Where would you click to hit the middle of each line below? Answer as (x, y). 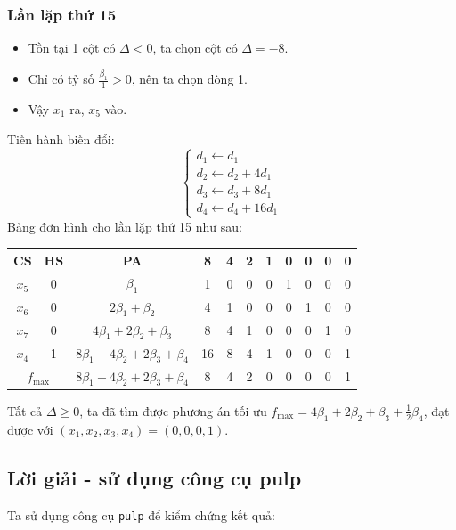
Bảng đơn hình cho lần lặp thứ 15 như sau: (125, 226)
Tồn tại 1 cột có (72, 48)
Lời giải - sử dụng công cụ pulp (155, 477)
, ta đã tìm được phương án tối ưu (173, 410)
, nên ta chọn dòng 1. (189, 79)
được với (30, 429)
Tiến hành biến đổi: (61, 139)
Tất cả (25, 410)
